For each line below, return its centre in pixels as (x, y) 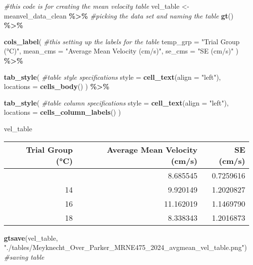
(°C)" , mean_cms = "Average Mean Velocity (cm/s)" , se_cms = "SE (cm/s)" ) (121, 51)
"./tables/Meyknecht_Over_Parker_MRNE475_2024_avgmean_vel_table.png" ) (126, 247)
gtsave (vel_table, (31, 238)
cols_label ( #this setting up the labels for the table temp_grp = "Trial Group (122, 41)
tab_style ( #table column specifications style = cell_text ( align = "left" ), (116, 102)
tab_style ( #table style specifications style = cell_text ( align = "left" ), (112, 77)
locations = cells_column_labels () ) (63, 112)
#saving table (24, 256)
